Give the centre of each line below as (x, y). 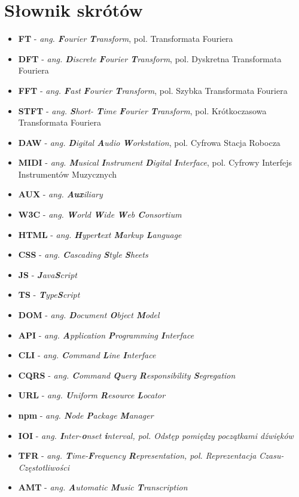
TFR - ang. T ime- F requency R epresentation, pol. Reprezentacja (137, 455)
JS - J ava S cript (48, 274)
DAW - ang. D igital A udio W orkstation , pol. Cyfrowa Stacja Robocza (149, 142)
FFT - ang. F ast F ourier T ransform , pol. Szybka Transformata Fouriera (153, 90)
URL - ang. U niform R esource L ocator (92, 395)
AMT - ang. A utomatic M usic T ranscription (103, 487)
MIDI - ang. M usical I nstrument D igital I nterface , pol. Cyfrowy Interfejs (155, 162)
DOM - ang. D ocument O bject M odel (89, 315)
